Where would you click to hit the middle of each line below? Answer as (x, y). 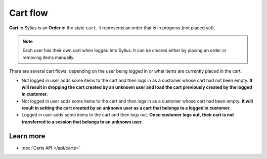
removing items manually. (48, 57)
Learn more (27, 136)
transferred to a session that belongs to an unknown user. (82, 122)
